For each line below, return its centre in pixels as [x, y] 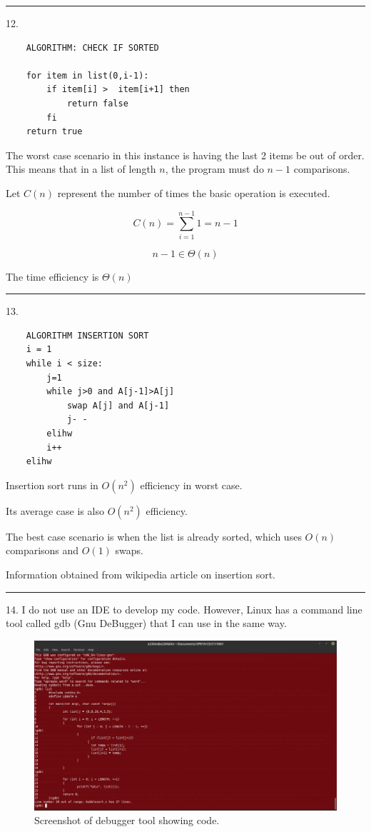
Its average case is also [55, 510]
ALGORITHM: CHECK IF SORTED [92, 47]
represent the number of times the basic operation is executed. [194, 192]
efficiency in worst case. [191, 485]
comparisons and [42, 550]
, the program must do [214, 169]
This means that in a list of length [81, 169]
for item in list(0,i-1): [87, 75]
